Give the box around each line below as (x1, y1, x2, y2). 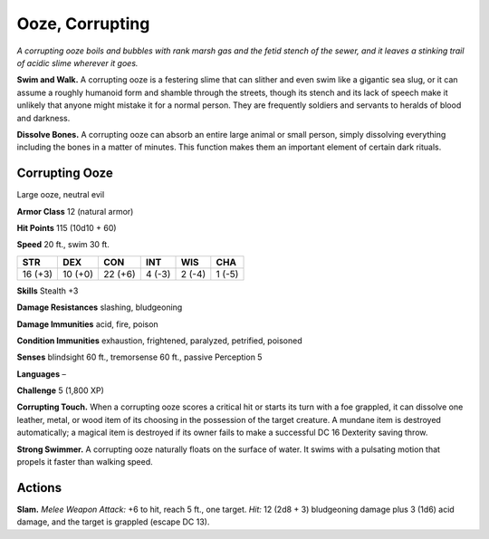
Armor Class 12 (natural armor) (16, 206, 134, 217)
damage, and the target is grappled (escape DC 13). (16, 516, 210, 527)
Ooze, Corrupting (16, 14, 150, 34)
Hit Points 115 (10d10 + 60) (16, 222, 117, 233)
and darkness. (16, 112, 71, 123)
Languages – (16, 368, 67, 380)
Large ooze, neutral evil (16, 189, 105, 200)
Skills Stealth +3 (16, 285, 79, 296)
